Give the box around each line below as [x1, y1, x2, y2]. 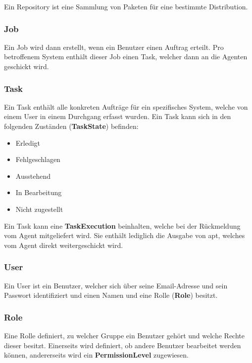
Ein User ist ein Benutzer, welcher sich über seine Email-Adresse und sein [4, 280, 228, 290]
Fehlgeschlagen [15, 154, 60, 164]
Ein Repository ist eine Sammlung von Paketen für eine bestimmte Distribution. [4, 1, 248, 11]
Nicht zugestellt [15, 203, 63, 214]
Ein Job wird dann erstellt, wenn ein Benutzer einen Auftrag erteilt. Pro [4, 41, 224, 52]
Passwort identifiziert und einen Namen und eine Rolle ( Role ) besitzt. [4, 290, 218, 300]
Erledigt [15, 137, 41, 148]
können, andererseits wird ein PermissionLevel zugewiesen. [4, 350, 189, 360]
